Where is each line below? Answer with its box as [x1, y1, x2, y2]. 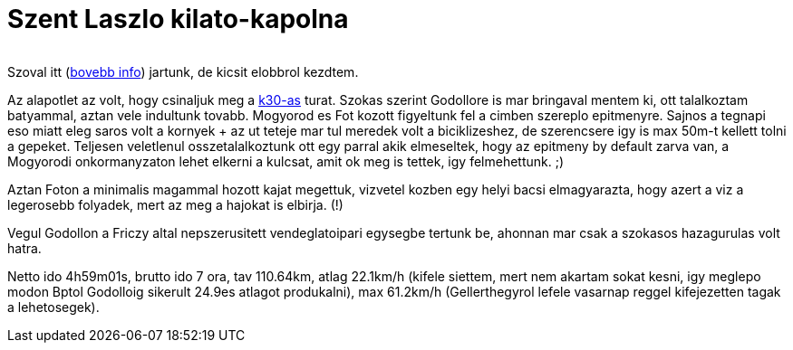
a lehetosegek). [7, 298, 100, 315]
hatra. [7, 240, 42, 256]
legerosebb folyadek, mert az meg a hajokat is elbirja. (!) [7, 196, 343, 213]
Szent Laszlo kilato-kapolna [7, 4, 349, 34]
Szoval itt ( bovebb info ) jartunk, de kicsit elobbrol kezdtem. [7, 63, 359, 80]
